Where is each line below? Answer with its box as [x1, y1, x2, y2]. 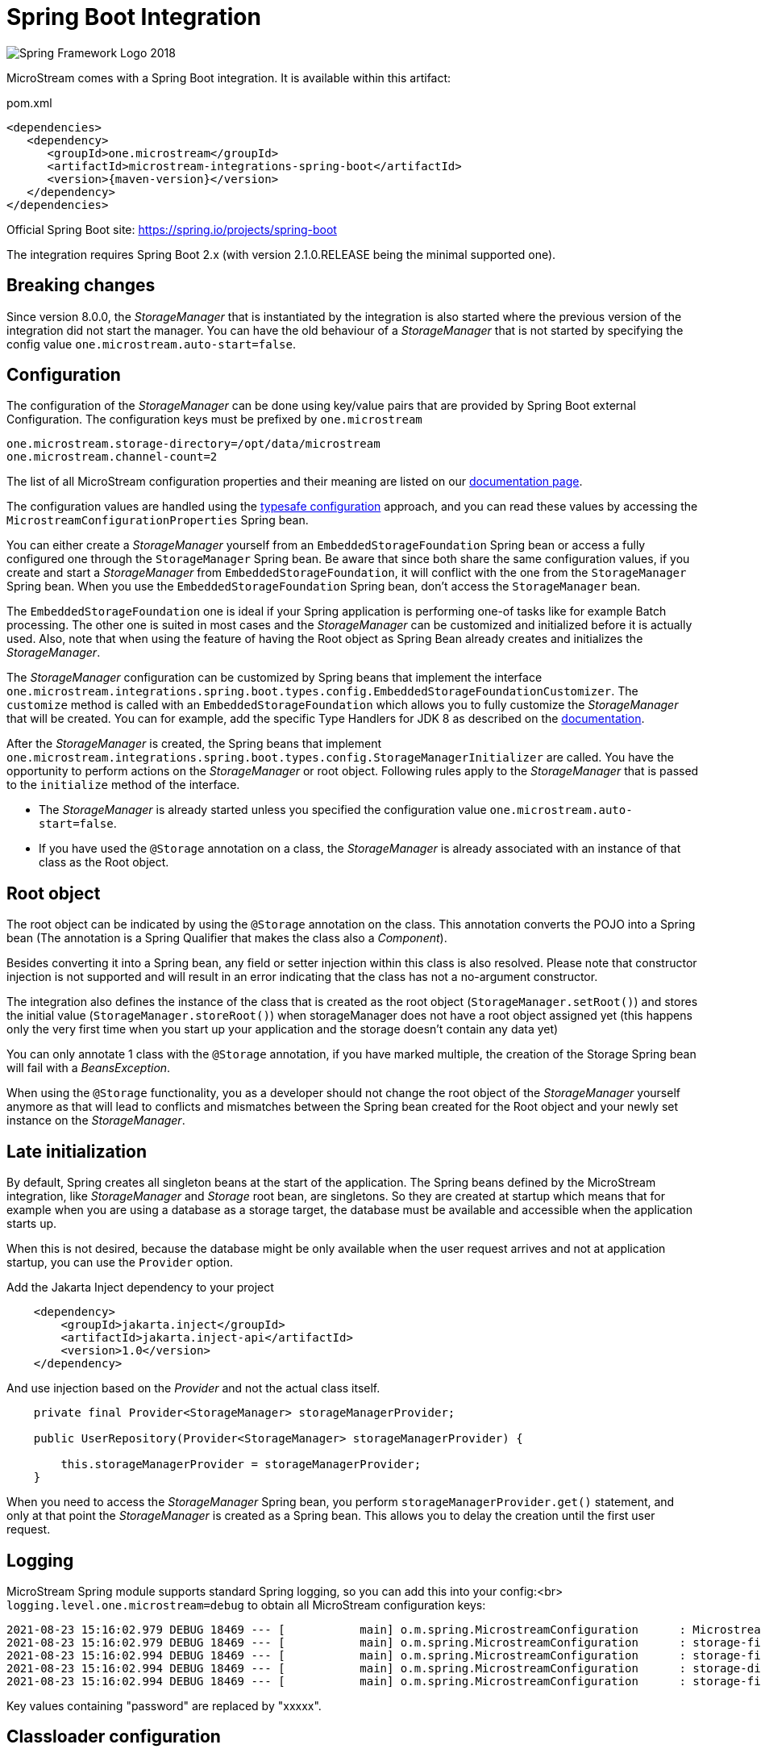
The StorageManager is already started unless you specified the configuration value [39, 803, 487, 817]
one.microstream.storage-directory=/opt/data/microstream [6, 437, 380, 451]
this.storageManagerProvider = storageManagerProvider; [60, 1458, 422, 1471]
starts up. [6, 1217, 57, 1231]
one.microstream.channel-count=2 [6, 450, 218, 464]
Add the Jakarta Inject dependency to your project [6, 1280, 274, 1295]
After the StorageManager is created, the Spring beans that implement [6, 737, 382, 751]
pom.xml [6, 95, 52, 110]
